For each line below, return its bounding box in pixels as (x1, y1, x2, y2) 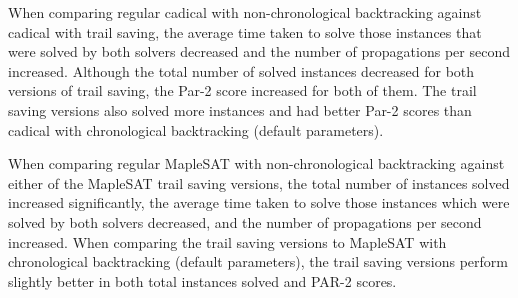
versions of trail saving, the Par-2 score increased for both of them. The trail (8, 80, 477, 101)
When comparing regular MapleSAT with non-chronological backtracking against (8, 153, 505, 174)
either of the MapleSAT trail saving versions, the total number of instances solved (8, 172, 510, 193)
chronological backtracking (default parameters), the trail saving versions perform (8, 251, 508, 272)
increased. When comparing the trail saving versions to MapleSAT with (8, 231, 447, 252)
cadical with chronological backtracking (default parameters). (8, 119, 384, 140)
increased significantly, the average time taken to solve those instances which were (8, 192, 510, 213)
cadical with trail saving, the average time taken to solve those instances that (8, 21, 482, 42)
